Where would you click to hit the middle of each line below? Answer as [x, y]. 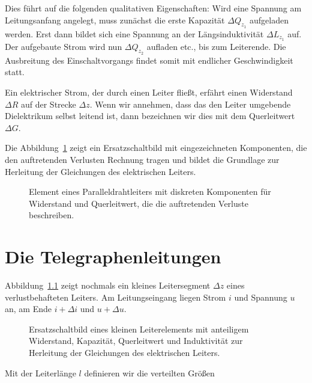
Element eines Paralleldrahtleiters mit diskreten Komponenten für [150, 192]
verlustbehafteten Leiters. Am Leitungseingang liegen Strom [115, 297]
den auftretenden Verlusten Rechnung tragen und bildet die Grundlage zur [142, 160]
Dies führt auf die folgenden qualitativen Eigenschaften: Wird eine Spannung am [153, 8]
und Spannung [261, 297]
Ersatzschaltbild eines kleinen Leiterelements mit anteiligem [139, 329]
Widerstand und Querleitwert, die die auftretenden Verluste [139, 203]
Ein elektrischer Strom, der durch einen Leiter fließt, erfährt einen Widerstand [149, 92]
